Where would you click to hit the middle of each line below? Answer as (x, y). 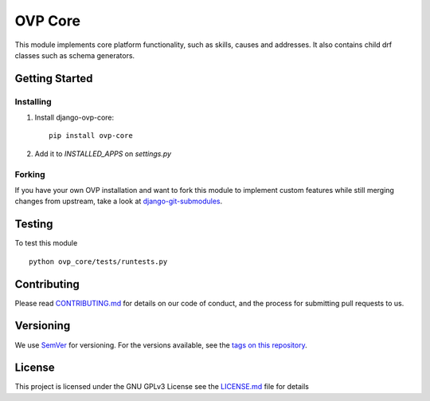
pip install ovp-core (91, 136)
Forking (30, 174)
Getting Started (54, 79)
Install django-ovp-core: (74, 118)
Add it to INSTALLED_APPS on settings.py (103, 153)
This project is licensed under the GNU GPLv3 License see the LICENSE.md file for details (162, 387)
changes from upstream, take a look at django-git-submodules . (119, 201)
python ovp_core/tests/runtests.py (98, 261)
